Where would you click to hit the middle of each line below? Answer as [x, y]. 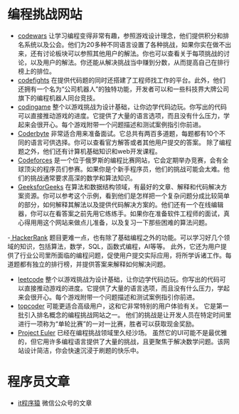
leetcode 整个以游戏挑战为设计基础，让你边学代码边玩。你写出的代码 [119, 279]
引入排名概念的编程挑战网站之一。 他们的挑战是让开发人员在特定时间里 [128, 314]
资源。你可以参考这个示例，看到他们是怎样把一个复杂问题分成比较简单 [127, 196]
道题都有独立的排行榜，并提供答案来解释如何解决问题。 [88, 264]
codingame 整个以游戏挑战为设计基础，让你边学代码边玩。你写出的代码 [122, 107]
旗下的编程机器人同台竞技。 [58, 97]
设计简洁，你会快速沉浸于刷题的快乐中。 [83, 350]
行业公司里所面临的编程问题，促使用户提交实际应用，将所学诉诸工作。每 [126, 255]
